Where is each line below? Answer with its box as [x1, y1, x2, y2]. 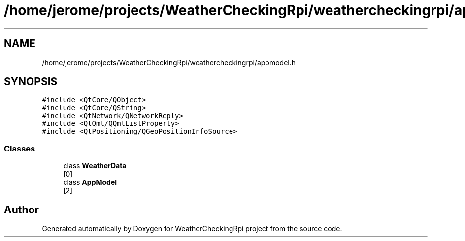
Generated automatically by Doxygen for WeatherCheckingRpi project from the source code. [42, 224, 342, 233]
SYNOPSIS [4, 75, 58, 88]
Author [4, 203, 39, 216]
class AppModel [63, 178, 117, 187]
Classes [4, 143, 35, 153]
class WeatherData [63, 161, 127, 170]
